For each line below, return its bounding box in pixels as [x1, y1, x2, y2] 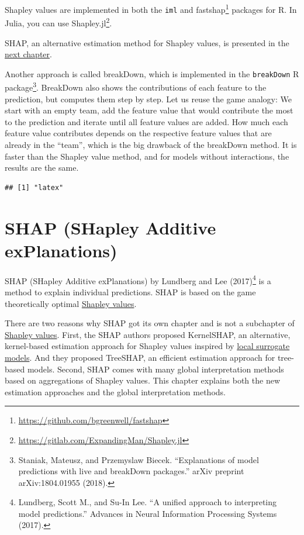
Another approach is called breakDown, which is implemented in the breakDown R [5, 67, 299, 80]
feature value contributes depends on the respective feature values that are [5, 127, 272, 139]
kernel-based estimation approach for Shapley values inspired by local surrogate [5, 340, 290, 352]
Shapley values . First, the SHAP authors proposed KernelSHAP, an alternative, [5, 328, 291, 340]
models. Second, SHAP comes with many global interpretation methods [27, 363, 284, 375]
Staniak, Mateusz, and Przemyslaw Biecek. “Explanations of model [18, 453, 259, 465]
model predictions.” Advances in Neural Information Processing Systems [18, 507, 277, 519]
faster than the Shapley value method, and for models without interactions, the [5, 150, 289, 162]
